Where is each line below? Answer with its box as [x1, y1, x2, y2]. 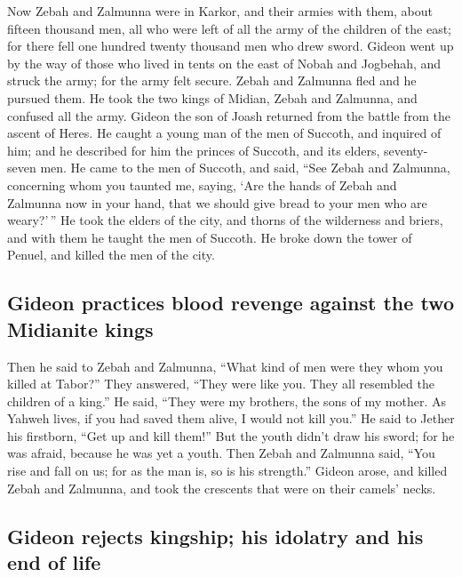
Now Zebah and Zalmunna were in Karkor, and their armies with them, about [7, 2, 434, 20]
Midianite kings [7, 315, 154, 342]
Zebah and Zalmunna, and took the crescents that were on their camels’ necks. [7, 478, 436, 497]
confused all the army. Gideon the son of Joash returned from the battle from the [7, 106, 450, 124]
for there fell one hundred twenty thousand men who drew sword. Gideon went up [7, 36, 454, 55]
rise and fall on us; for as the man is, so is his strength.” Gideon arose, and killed [7, 461, 448, 480]
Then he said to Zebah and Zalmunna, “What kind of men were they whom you [7, 357, 443, 375]
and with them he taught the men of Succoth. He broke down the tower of [7, 228, 412, 246]
